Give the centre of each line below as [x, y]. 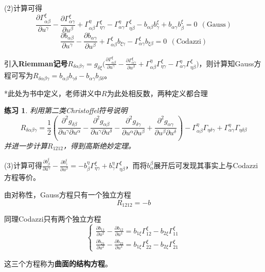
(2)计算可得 [23, 8]
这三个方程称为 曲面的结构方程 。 [58, 263]
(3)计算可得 [23, 165]
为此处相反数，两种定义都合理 [157, 93]
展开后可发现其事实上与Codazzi [206, 165]
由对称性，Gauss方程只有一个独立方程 [68, 195]
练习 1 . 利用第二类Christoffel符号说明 [66, 110]
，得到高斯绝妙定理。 [100, 145]
